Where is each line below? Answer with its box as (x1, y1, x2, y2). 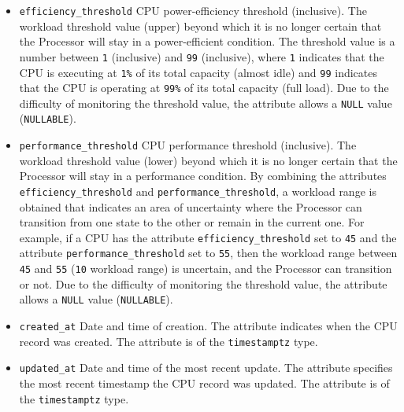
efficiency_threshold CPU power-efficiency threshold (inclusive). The (19, 2, 367, 18)
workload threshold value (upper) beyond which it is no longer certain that (19, 17, 382, 34)
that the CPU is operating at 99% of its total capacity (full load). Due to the (19, 79, 389, 96)
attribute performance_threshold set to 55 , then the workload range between (19, 245, 398, 261)
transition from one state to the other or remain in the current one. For (19, 214, 365, 230)
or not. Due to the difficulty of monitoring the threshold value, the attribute (19, 275, 387, 292)
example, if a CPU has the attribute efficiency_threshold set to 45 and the (19, 229, 397, 245)
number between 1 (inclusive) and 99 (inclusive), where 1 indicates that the (19, 48, 384, 64)
